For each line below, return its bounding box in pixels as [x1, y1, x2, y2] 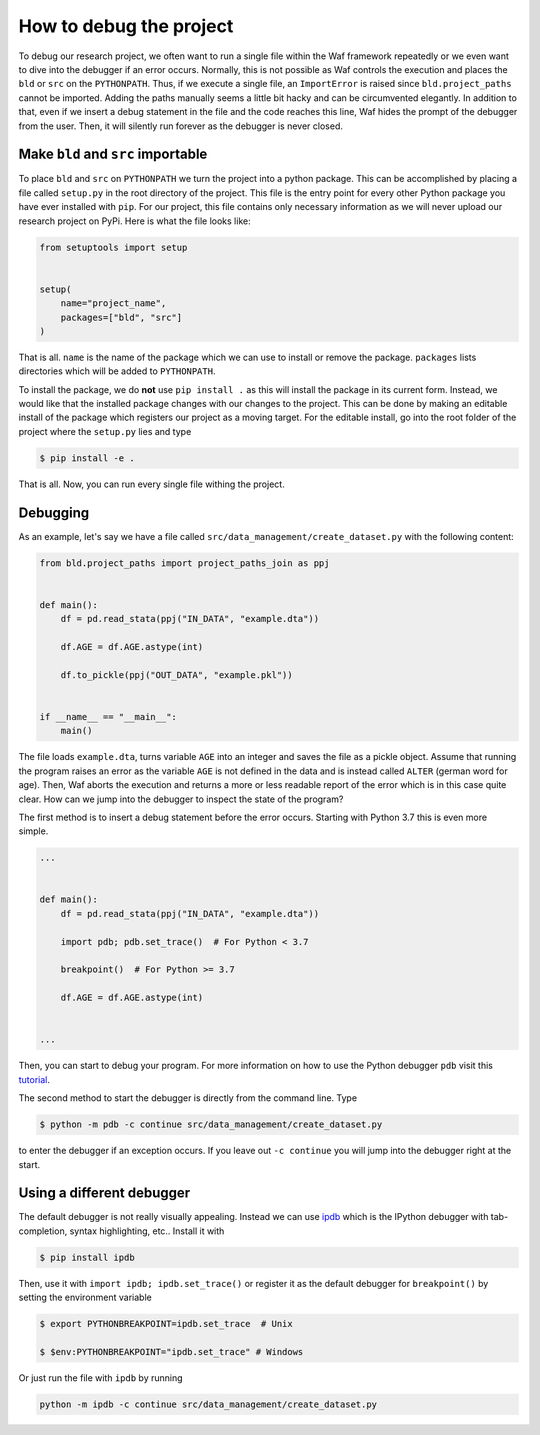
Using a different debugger [18, 1185, 191, 1202]
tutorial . [18, 1073, 50, 1085]
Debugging [18, 504, 90, 521]
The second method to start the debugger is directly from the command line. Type [18, 1092, 358, 1104]
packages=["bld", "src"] [60, 311, 183, 323]
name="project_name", [60, 298, 167, 309]
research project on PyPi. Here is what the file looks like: [18, 215, 251, 227]
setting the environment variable [18, 1291, 152, 1304]
